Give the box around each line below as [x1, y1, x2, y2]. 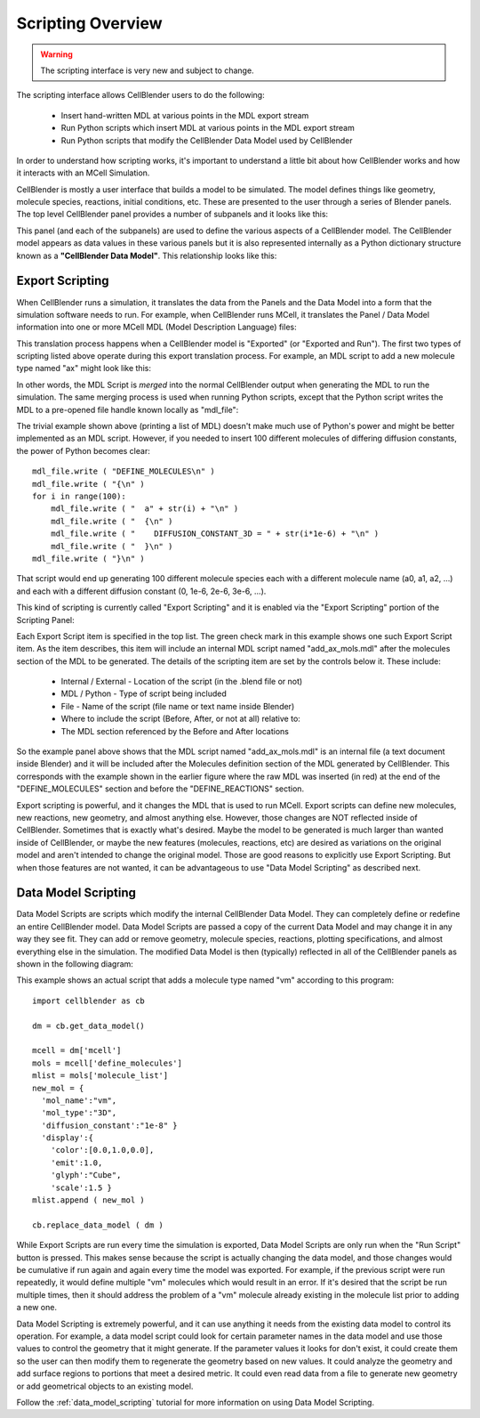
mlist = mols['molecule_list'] [32, 1071, 169, 1081]
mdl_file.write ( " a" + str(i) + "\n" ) [50, 504, 239, 514]
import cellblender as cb [32, 995, 146, 1006]
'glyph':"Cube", [50, 1171, 122, 1180]
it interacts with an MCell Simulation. [16, 167, 150, 178]
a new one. [16, 1302, 58, 1313]
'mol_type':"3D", [41, 1108, 117, 1118]
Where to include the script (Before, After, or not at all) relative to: [60, 713, 301, 725]
